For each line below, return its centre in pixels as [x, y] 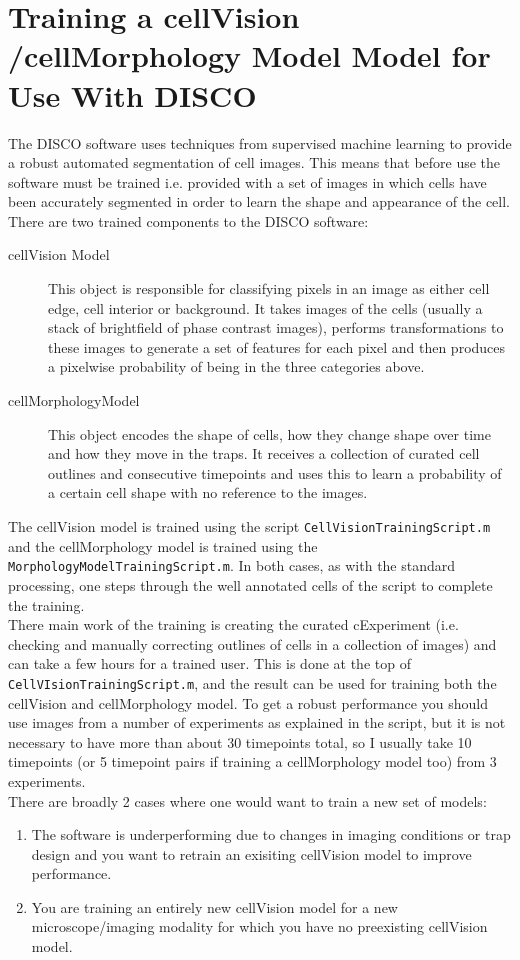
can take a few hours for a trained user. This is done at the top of [209, 663]
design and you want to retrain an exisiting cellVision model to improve [251, 853]
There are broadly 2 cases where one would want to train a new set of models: [247, 800]
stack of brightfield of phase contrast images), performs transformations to [276, 327]
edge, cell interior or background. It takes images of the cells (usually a [265, 307]
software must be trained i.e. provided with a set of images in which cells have [247, 181]
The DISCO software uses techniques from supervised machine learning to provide [260, 142]
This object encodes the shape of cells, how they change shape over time [269, 433]
